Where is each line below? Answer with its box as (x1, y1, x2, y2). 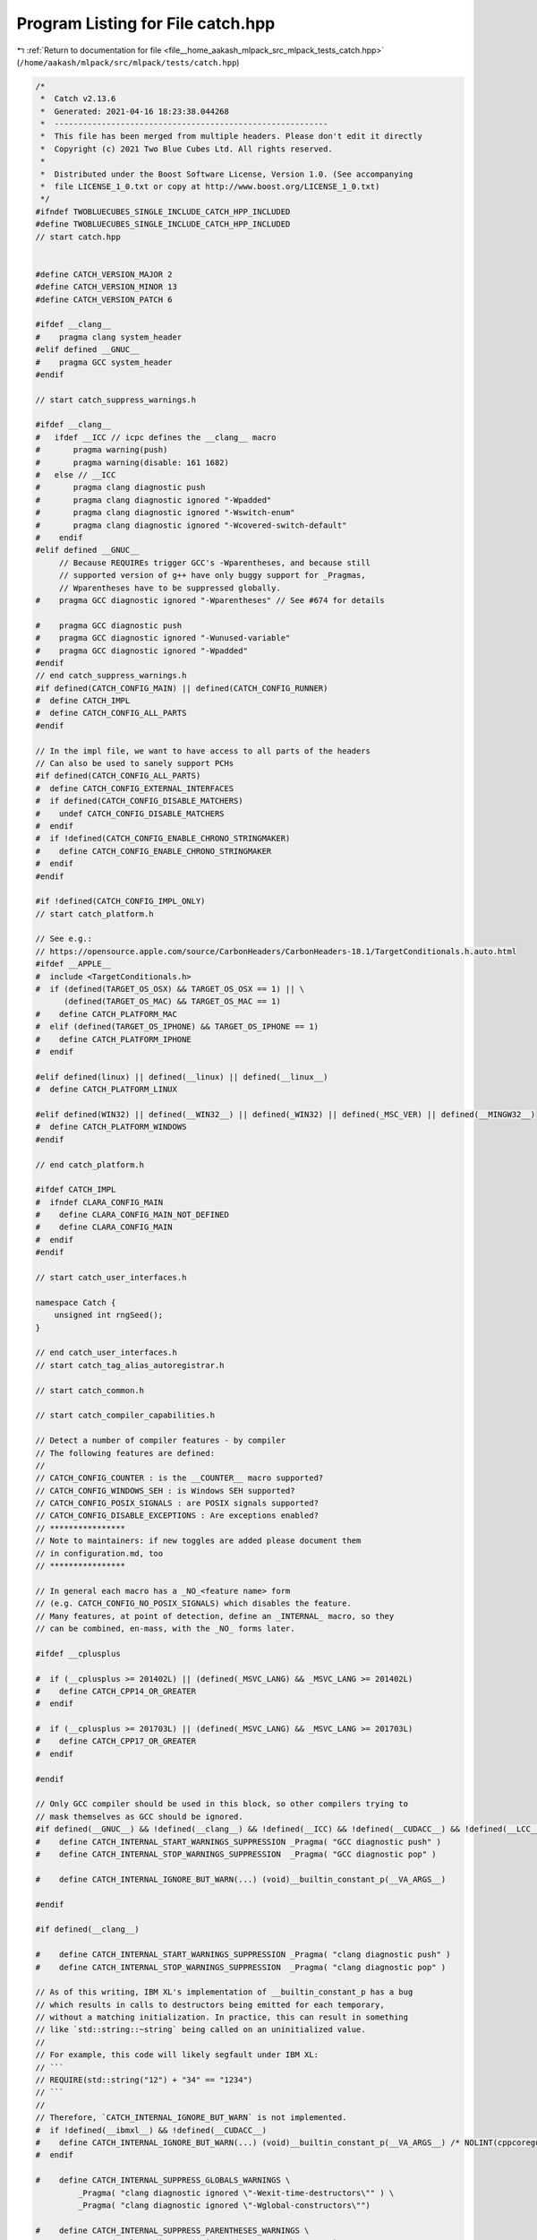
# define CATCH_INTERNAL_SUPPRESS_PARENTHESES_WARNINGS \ (35, 2225, 310, 2236)
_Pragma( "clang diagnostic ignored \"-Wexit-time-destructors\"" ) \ (77, 2187, 395, 2198)
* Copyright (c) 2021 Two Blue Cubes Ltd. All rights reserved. (40, 143, 333, 154)
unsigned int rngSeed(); (54, 1310, 164, 1321)
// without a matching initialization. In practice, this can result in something (35, 2012, 409, 2022)
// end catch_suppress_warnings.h (35, 670, 187, 681)
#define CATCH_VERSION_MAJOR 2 (35, 269, 174, 280)
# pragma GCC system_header (35, 357, 174, 367)
